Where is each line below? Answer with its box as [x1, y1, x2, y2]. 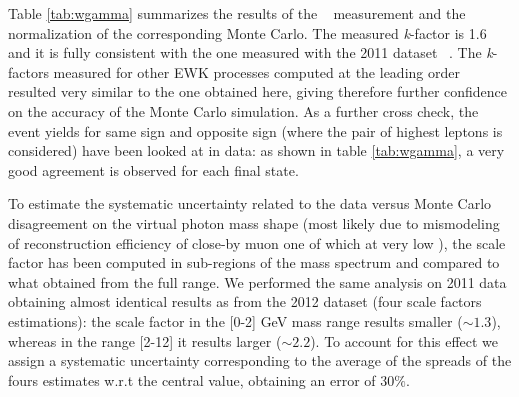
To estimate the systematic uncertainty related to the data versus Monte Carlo [8, 193, 492, 214]
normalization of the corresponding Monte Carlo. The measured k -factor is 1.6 [8, 22, 487, 43]
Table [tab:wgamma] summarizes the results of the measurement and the [8, 3, 466, 23]
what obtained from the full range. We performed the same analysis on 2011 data [8, 271, 507, 292]
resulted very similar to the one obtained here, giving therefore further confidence [8, 81, 508, 102]
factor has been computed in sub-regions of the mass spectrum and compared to [8, 252, 500, 273]
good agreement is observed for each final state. [8, 159, 299, 180]
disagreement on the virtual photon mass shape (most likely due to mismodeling [8, 212, 500, 233]
